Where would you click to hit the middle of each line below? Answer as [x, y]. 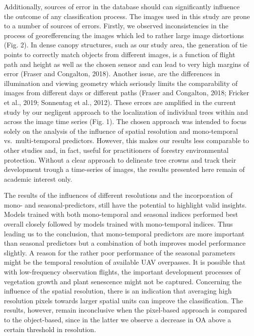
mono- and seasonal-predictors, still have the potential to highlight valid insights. [125, 204]
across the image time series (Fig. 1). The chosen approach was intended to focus [125, 121]
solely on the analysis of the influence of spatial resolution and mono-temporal [121, 131]
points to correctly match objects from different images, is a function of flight [120, 54]
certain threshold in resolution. [50, 329]
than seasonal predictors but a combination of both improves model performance [125, 243]
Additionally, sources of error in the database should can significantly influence [122, 6]
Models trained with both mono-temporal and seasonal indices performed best [121, 214]
